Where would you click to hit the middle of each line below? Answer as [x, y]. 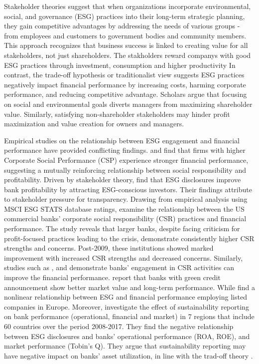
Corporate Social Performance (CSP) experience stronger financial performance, [126, 160]
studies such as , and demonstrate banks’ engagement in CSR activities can [119, 267]
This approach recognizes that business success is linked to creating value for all [126, 45]
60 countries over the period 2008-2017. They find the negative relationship [119, 326]
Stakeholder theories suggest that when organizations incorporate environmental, [128, 6]
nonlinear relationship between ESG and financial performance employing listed [126, 297]
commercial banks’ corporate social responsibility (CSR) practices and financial [125, 218]
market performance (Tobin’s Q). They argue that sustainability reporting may [125, 346]
